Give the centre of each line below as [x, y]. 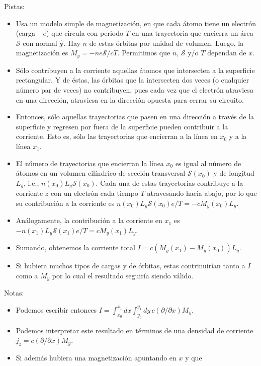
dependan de [227, 53]
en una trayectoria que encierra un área [193, 33]
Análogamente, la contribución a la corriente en [89, 220]
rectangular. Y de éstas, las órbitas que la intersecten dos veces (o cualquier [133, 80]
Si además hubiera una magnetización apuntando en [96, 358]
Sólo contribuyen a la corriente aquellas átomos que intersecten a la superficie [135, 70]
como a [27, 275]
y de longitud [234, 173]
